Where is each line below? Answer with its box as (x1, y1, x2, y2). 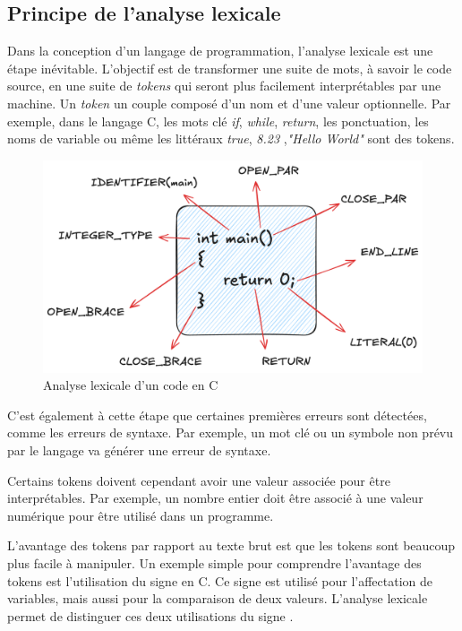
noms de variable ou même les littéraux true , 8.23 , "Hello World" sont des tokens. (7, 129, 455, 148)
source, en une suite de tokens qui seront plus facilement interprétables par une (7, 76, 441, 95)
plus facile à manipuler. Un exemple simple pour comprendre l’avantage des (7, 553, 422, 572)
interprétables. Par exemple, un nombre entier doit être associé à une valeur (7, 488, 423, 507)
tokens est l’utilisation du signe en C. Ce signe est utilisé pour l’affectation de (7, 571, 432, 590)
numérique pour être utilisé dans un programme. (7, 506, 274, 524)
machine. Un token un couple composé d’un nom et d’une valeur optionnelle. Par (7, 93, 451, 112)
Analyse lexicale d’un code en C (43, 376, 218, 394)
